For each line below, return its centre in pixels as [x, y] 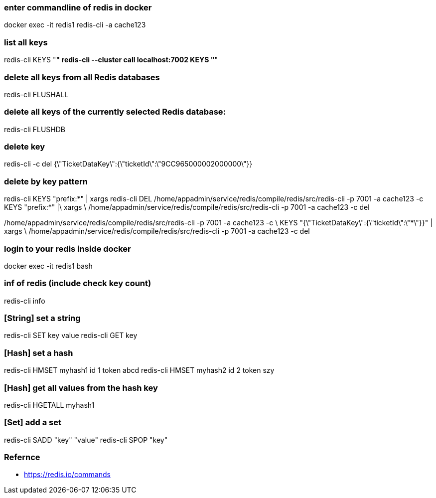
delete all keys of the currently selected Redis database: [115, 112]
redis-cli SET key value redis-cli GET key [71, 335]
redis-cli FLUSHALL [36, 94]
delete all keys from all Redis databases [82, 77]
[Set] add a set [33, 422]
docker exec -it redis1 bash [48, 266]
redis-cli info [25, 301]
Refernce [22, 457]
